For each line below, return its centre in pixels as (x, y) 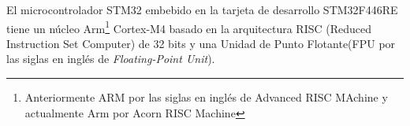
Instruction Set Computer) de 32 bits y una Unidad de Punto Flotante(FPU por (201, 43)
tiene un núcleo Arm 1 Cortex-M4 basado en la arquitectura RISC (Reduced (189, 27)
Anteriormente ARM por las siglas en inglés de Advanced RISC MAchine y (206, 97)
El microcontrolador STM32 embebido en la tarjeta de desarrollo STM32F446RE (202, 9)
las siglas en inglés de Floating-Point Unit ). (111, 59)
